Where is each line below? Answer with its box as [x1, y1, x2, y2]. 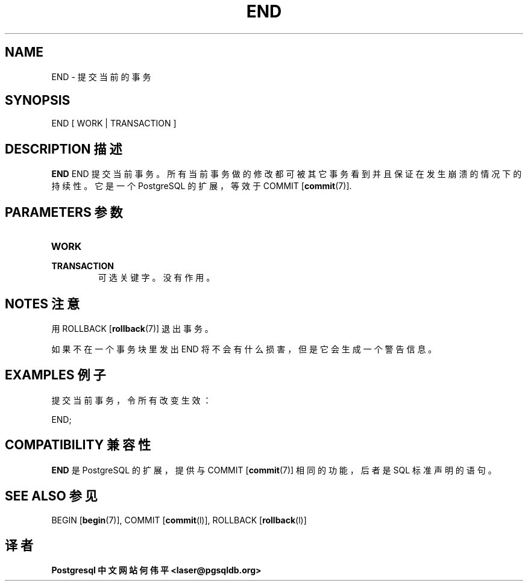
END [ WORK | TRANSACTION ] [51, 118, 177, 129]
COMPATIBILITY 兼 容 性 [5, 437, 151, 453]
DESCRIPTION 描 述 [5, 141, 122, 157]
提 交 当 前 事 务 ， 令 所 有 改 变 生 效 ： [51, 394, 212, 405]
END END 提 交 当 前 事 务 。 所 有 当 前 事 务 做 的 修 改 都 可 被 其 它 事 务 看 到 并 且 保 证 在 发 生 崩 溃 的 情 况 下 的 [51, 169, 522, 179]
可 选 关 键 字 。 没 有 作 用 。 [98, 272, 215, 283]
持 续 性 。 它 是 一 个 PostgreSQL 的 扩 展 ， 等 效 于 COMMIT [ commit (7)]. [51, 181, 352, 192]
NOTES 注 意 [5, 296, 80, 311]
